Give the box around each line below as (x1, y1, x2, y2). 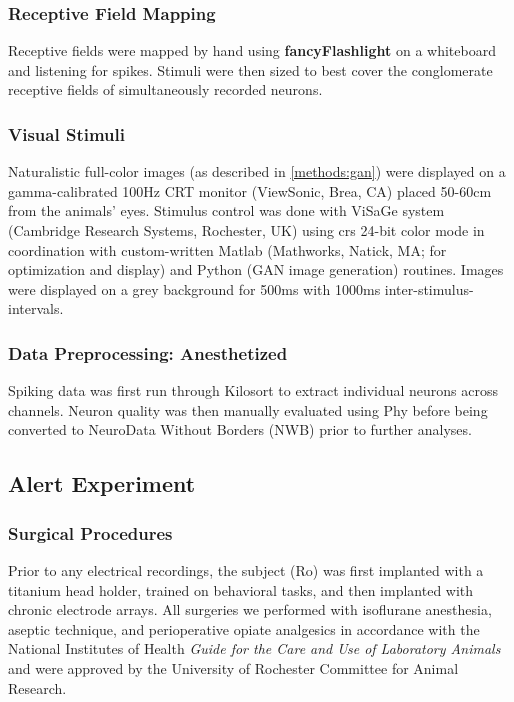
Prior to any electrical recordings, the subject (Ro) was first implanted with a (8, 559, 484, 580)
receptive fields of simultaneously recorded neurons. (8, 79, 323, 100)
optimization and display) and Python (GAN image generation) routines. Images (8, 259, 504, 280)
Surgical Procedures (8, 520, 173, 545)
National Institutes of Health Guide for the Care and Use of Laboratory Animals (8, 638, 501, 659)
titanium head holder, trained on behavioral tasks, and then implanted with (8, 579, 474, 600)
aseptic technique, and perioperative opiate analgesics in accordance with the (8, 618, 480, 639)
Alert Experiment (8, 468, 196, 499)
